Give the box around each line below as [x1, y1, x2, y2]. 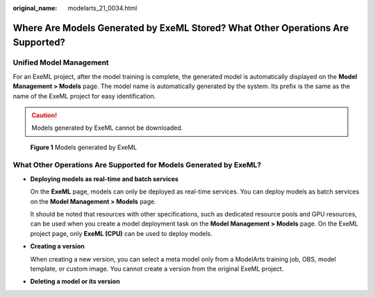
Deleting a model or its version [30, 278, 121, 286]
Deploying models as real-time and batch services [30, 174, 178, 183]
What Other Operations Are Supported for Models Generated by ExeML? [12, 160, 262, 170]
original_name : [12, 4, 58, 12]
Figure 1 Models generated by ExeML [30, 143, 137, 151]
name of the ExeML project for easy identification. [12, 92, 156, 100]
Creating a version [30, 242, 85, 251]
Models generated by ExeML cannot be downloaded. [31, 124, 183, 132]
